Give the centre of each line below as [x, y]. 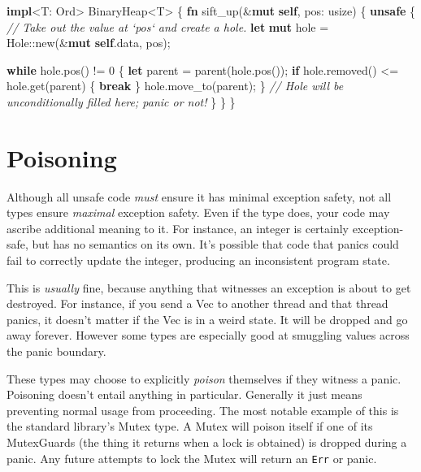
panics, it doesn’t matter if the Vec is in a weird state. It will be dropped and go [207, 319]
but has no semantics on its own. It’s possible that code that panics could [215, 244]
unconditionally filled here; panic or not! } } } [121, 101]
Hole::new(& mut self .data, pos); [89, 43]
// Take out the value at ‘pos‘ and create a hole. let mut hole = [168, 26]
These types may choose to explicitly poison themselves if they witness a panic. [204, 378]
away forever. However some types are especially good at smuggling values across [208, 335]
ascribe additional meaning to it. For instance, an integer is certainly [178, 228]
